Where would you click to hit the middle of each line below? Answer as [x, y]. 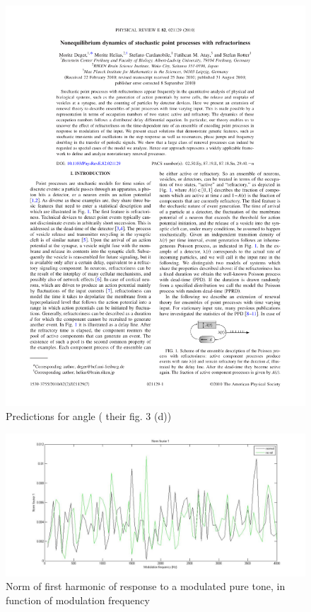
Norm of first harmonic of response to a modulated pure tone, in [146, 586]
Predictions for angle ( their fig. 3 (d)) [89, 415]
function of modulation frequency [78, 600]
